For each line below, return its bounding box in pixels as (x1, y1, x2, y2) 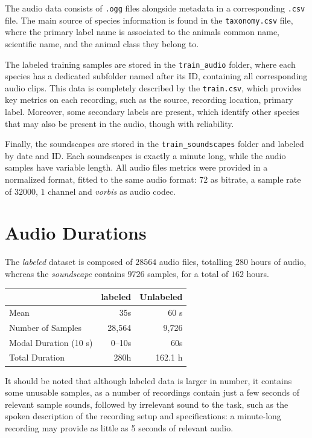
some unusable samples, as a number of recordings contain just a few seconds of (5, 386, 300, 399)
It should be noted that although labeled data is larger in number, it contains (5, 374, 292, 387)
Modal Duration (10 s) (9, 336, 93, 348)
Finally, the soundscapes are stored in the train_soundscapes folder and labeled (5, 137, 304, 150)
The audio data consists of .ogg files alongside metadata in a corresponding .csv (5, 2, 305, 14)
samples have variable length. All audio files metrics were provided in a (5, 161, 268, 174)
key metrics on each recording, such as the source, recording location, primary (5, 93, 293, 106)
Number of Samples (9, 321, 81, 333)
